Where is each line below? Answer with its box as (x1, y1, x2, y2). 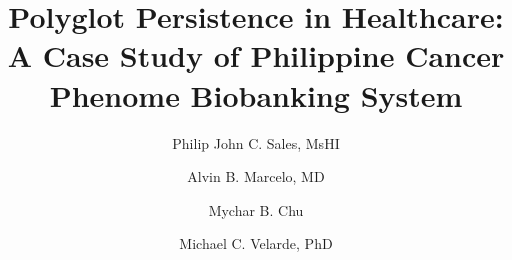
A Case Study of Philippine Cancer (7, 35, 505, 76)
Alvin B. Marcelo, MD (187, 166, 325, 187)
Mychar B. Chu (208, 199, 304, 220)
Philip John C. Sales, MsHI (172, 132, 340, 153)
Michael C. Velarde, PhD (179, 233, 333, 254)
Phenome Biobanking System (49, 74, 463, 115)
